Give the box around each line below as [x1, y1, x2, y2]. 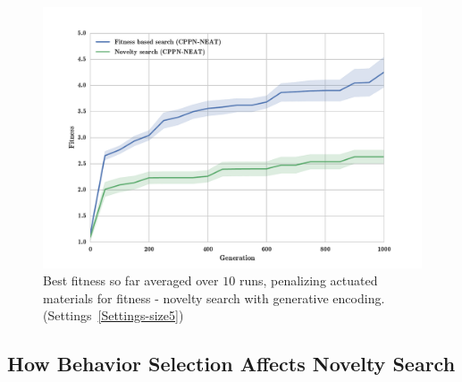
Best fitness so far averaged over [43, 271, 219, 290]
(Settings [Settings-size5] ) [43, 306, 184, 325]
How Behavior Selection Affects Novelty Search [7, 350, 456, 378]
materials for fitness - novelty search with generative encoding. [43, 288, 385, 307]
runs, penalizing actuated [239, 271, 378, 290]
